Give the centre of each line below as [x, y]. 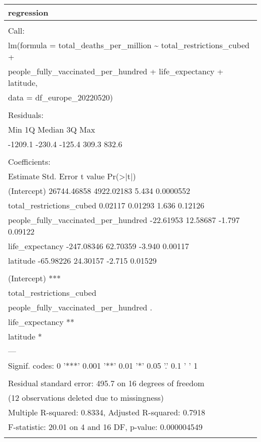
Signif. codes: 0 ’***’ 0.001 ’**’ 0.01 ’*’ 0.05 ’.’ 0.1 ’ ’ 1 [103, 365]
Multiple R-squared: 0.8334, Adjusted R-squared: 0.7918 [107, 412]
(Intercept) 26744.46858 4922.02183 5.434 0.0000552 [99, 191]
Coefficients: [29, 161]
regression [28, 12]
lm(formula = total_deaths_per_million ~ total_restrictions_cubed [129, 45]
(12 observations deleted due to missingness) [86, 398]
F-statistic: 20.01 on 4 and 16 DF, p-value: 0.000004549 [105, 427]
